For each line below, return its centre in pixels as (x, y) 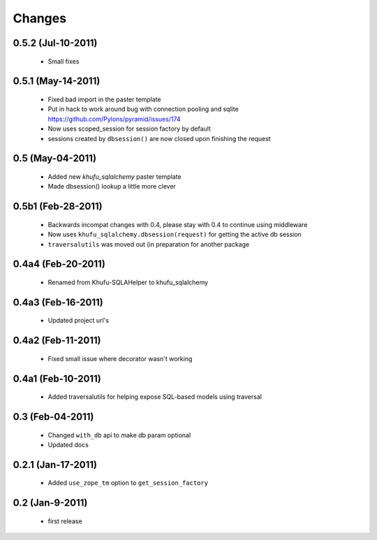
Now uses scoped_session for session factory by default (129, 129)
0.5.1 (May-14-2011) (57, 81)
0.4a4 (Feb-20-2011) (59, 264)
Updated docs (68, 444)
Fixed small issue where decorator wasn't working (120, 358)
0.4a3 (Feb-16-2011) (58, 302)
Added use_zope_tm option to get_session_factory (128, 483)
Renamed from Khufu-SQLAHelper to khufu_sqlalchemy (128, 282)
